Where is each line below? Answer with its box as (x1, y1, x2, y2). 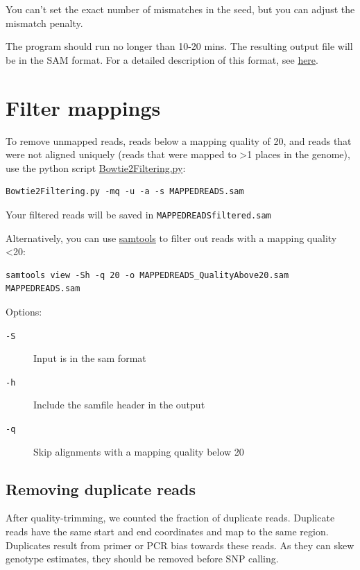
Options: (6, 304, 42, 318)
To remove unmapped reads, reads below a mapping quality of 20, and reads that (6, 133, 352, 148)
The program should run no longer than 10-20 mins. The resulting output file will (6, 39, 353, 53)
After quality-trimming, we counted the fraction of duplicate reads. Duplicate (6, 510, 335, 525)
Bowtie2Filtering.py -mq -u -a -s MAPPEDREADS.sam (6, 187, 244, 197)
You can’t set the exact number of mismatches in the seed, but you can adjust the (6, 2, 355, 16)
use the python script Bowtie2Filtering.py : (6, 160, 186, 175)
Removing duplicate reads (6, 478, 196, 499)
